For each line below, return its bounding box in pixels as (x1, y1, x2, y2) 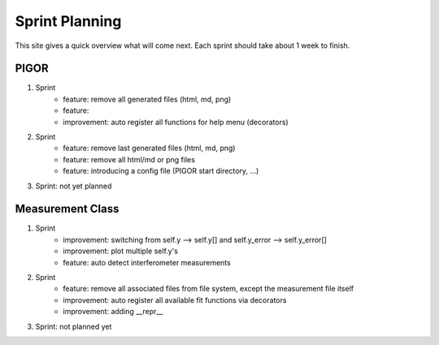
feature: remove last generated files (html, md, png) (63, 143, 236, 153)
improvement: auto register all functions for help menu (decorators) (63, 117, 289, 127)
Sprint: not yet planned (35, 181, 112, 191)
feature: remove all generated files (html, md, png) (63, 94, 232, 104)
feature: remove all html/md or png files (63, 154, 195, 164)
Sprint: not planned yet (35, 321, 112, 331)
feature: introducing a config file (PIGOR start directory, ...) (63, 166, 259, 176)
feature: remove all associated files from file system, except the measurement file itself (63, 284, 354, 294)
